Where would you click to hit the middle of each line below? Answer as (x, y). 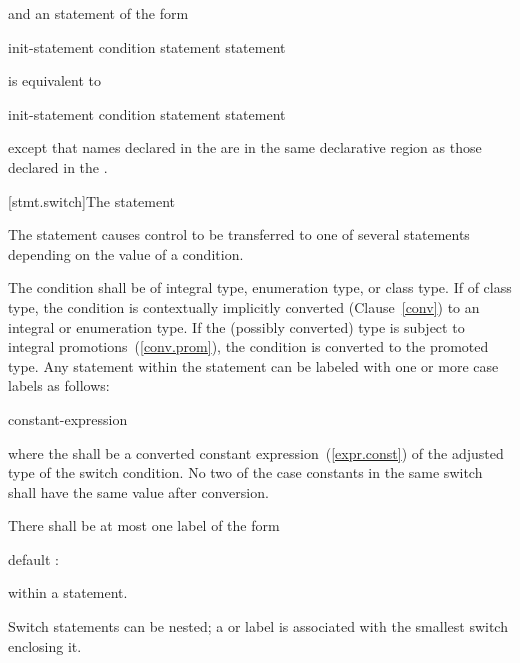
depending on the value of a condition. (126, 253)
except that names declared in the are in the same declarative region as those (245, 147)
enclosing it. (45, 645)
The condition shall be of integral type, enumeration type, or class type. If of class (260, 287)
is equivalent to (55, 80)
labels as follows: (59, 385)
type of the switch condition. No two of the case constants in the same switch (245, 472)
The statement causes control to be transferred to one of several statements (239, 234)
